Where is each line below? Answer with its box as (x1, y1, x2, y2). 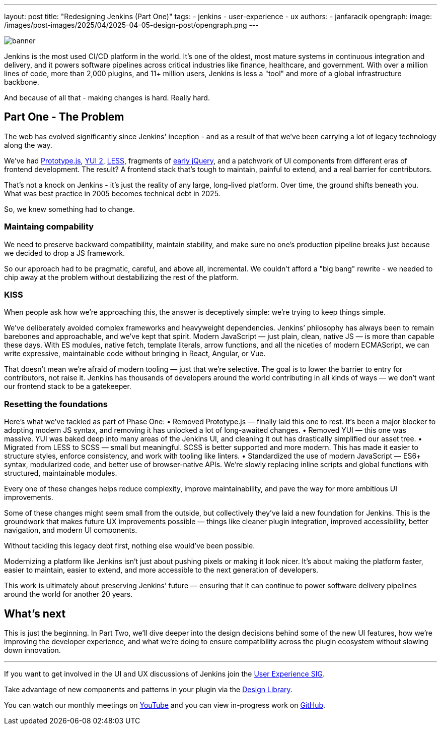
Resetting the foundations (4, 399, 108, 409)
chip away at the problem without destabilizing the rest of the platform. (4, 272, 239, 282)
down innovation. (4, 645, 61, 654)
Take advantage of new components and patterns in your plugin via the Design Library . (4, 685, 292, 694)
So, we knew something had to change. (4, 204, 135, 213)
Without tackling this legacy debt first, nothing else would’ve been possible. (4, 541, 255, 550)
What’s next (4, 607, 66, 620)
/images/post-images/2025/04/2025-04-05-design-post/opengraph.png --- (4, 21, 259, 29)
